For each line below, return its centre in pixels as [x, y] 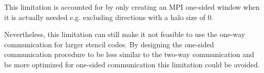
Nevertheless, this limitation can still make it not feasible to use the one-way [125, 34]
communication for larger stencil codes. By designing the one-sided [109, 44]
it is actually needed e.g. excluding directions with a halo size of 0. [109, 17]
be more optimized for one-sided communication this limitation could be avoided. [132, 64]
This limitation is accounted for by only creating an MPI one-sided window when [132, 7]
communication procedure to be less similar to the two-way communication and [129, 54]
